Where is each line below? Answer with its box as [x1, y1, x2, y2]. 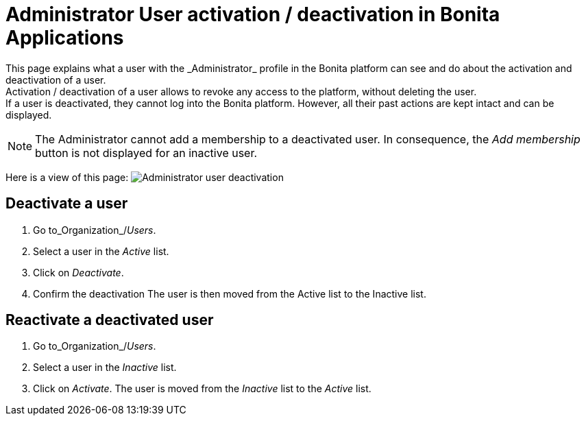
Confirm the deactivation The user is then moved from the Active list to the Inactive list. [33, 287, 426, 300]
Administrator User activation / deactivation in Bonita [5, 3, 500, 26]
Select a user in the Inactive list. [33, 361, 177, 374]
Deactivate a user [5, 195, 128, 213]
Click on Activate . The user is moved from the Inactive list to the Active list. [33, 383, 371, 395]
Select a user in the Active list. [33, 245, 169, 257]
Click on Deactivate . [33, 266, 124, 278]
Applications [5, 26, 124, 49]
